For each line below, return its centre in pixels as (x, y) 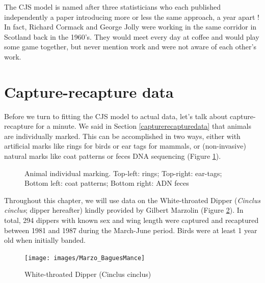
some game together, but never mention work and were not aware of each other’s (130, 47)
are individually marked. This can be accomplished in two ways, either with (122, 136)
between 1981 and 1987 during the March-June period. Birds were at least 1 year (131, 230)
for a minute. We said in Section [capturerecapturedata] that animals (143, 126)
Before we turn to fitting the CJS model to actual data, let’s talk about (116, 116)
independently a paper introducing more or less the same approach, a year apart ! (132, 17)
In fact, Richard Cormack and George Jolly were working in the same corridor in (130, 27)
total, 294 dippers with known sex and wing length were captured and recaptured (131, 220)
